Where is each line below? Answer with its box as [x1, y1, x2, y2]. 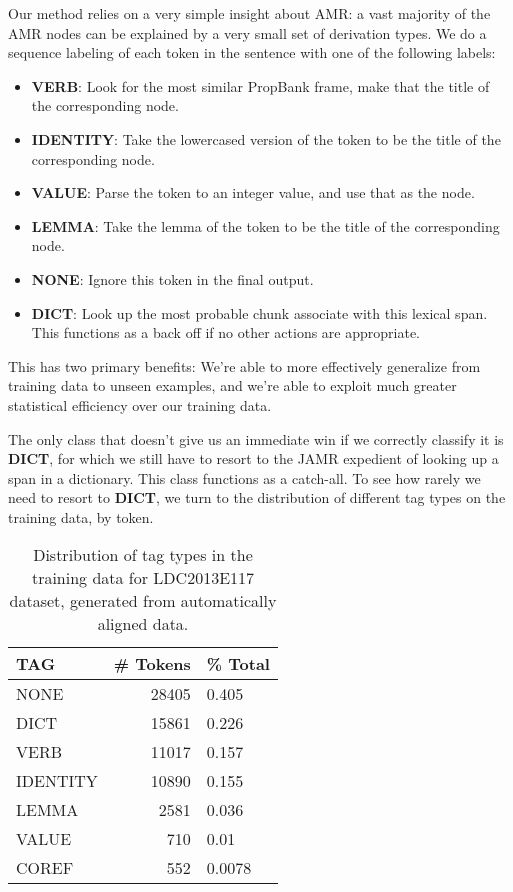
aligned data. [97, 612, 189, 636]
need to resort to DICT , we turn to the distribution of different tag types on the [8, 487, 506, 508]
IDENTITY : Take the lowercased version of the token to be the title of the [31, 128, 501, 149]
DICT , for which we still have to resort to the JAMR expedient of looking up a [8, 448, 499, 469]
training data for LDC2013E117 [31, 566, 255, 590]
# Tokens [113, 652, 191, 676]
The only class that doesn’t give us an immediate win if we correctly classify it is [8, 428, 504, 449]
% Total [206, 652, 270, 676]
